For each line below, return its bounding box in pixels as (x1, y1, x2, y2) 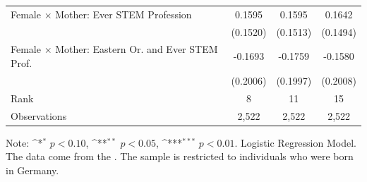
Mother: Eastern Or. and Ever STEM (55, 42, 218, 56)
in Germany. (6, 162, 59, 177)
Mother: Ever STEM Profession (55, 6, 192, 21)
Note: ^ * (6, 135, 43, 150)
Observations (11, 108, 67, 123)
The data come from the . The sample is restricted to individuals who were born (6, 149, 354, 164)
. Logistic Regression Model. (234, 135, 356, 150)
